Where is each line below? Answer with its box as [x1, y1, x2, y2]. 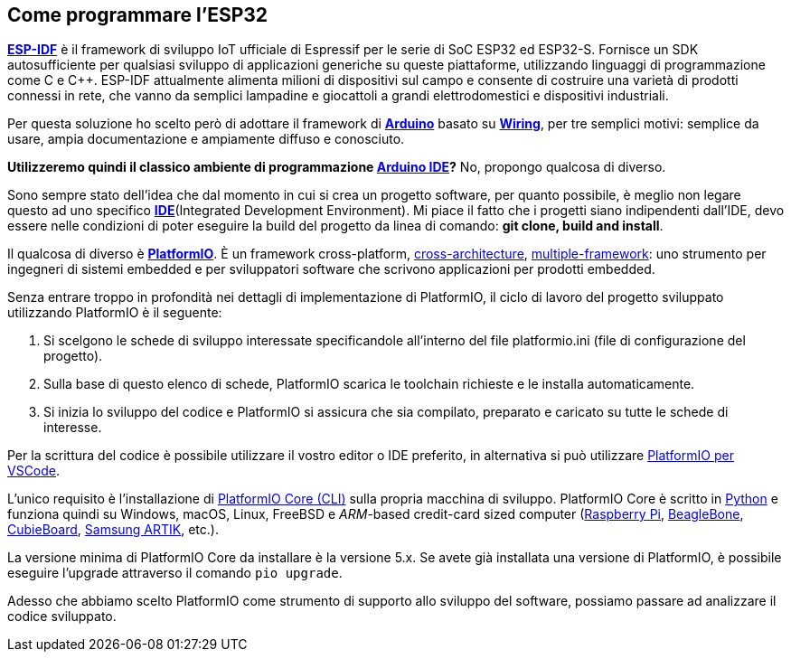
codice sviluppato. [7, 608, 117, 625]
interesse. [43, 419, 102, 436]
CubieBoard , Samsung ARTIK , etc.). [7, 522, 219, 538]
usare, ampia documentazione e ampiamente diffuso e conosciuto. [7, 131, 405, 147]
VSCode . [7, 463, 61, 479]
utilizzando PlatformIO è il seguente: [7, 305, 222, 321]
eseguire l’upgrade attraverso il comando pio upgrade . [7, 565, 343, 581]
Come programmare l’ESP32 [7, 4, 268, 26]
